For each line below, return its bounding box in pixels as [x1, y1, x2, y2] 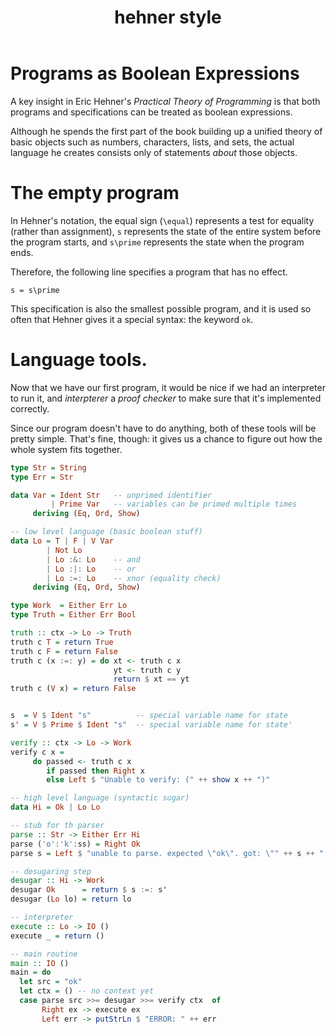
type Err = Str [10, 472, 74, 482]
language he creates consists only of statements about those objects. [10, 146, 298, 158]
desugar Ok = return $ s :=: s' [10, 885, 168, 895]
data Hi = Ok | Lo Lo [10, 802, 101, 813]
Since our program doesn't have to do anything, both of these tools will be [10, 422, 317, 434]
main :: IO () [10, 958, 70, 968]
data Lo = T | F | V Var [10, 536, 114, 546]
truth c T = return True [10, 637, 114, 647]
